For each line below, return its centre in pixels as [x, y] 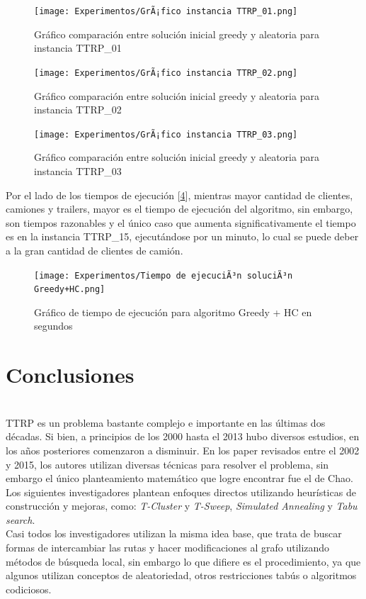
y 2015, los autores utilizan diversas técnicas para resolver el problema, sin [167, 464]
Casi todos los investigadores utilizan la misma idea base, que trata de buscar [174, 533]
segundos [53, 326]
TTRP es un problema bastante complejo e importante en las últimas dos [166, 422]
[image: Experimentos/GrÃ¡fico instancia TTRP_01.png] [166, 11]
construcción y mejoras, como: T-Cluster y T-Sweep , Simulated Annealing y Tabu [182, 506]
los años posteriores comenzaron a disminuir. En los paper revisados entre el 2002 [183, 450]
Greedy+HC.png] [70, 290]
